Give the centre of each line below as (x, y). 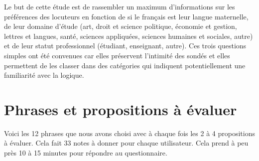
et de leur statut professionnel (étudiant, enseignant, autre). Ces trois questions (125, 46)
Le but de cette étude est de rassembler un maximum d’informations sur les (120, 6)
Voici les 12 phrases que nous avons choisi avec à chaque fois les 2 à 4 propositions (129, 133)
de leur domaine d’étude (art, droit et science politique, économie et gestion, (121, 26)
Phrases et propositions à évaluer (121, 109)
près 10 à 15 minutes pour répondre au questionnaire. (86, 153)
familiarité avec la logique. (44, 75)
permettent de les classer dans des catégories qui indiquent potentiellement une (125, 65)
